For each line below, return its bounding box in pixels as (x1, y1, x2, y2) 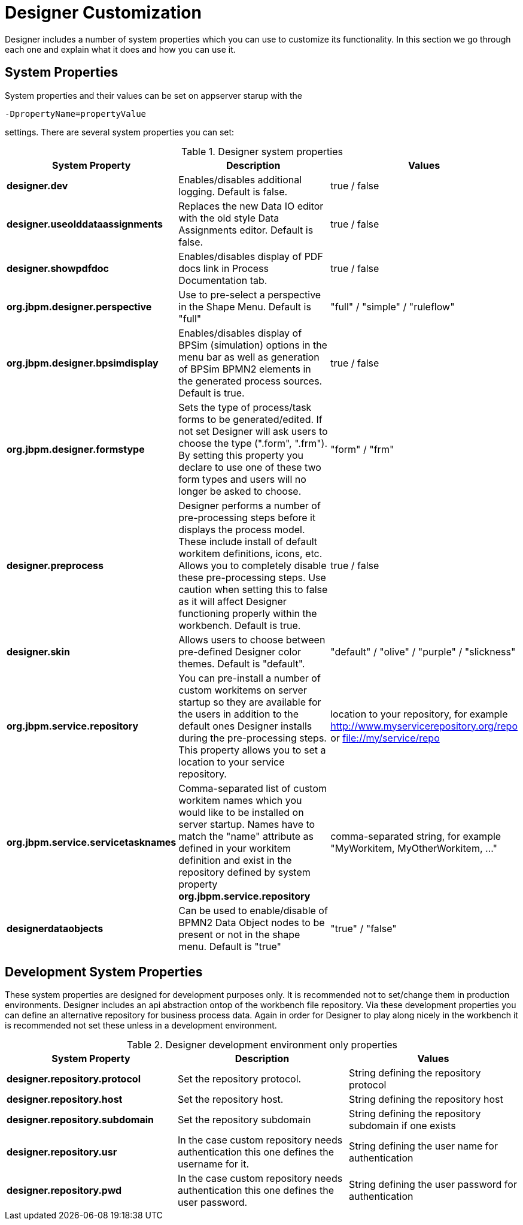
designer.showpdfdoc (7, 262, 109, 274)
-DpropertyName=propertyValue (5, 108, 147, 119)
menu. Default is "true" (178, 940, 282, 952)
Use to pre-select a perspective (178, 288, 321, 301)
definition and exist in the (178, 854, 292, 866)
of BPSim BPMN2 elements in (178, 362, 311, 375)
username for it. (177, 1158, 250, 1170)
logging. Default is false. (178, 185, 288, 198)
